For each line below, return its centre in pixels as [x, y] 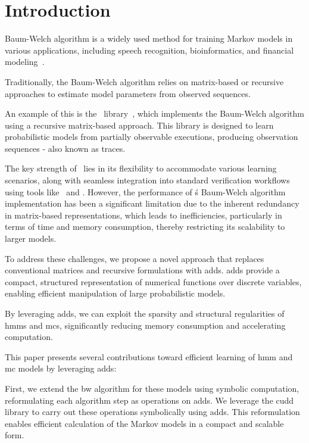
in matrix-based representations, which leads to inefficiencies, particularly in [143, 215]
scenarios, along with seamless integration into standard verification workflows [147, 180]
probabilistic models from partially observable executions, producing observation [152, 137]
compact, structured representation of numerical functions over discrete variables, [153, 281]
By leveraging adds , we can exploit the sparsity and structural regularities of [145, 313]
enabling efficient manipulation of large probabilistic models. [115, 293]
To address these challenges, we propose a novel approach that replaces [135, 258]
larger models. [31, 238]
